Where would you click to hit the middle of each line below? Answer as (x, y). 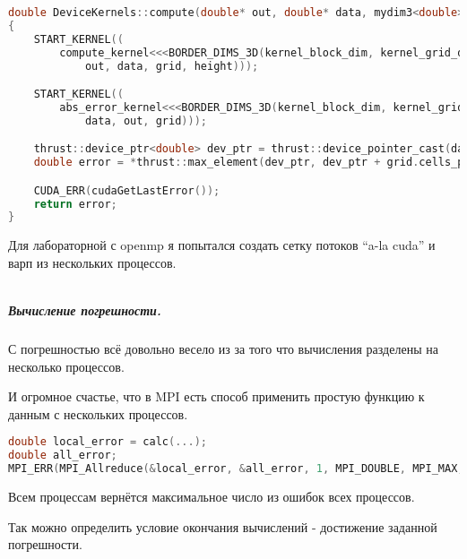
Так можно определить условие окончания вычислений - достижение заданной (223, 526)
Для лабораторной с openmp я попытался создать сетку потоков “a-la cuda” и (222, 245)
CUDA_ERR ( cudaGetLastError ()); (127, 190)
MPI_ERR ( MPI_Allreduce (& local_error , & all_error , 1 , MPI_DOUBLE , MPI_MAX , (236, 469)
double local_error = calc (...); (108, 442)
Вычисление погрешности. (85, 310)
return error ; (75, 204)
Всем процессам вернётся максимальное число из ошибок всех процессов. (212, 497)
